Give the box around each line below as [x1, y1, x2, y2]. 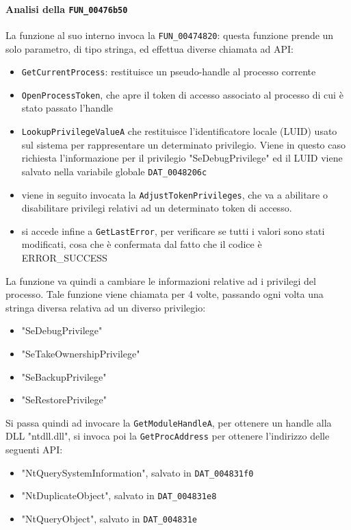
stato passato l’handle [21, 101, 114, 115]
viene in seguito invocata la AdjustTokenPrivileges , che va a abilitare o [21, 187, 328, 201]
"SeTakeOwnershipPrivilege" [21, 346, 140, 360]
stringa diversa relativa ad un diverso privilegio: [5, 300, 206, 314]
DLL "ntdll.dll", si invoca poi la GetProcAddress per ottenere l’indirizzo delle [5, 429, 330, 443]
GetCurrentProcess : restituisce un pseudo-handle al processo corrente [21, 64, 316, 79]
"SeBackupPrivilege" [21, 369, 107, 383]
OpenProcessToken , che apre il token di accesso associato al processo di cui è [21, 87, 343, 101]
